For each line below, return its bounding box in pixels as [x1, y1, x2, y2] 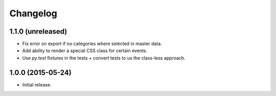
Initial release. [22, 82, 52, 88]
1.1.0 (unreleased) [9, 27, 67, 36]
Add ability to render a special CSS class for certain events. [22, 47, 148, 54]
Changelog [9, 8, 57, 19]
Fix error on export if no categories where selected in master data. [22, 41, 162, 47]
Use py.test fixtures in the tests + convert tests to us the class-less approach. [22, 55, 186, 61]
